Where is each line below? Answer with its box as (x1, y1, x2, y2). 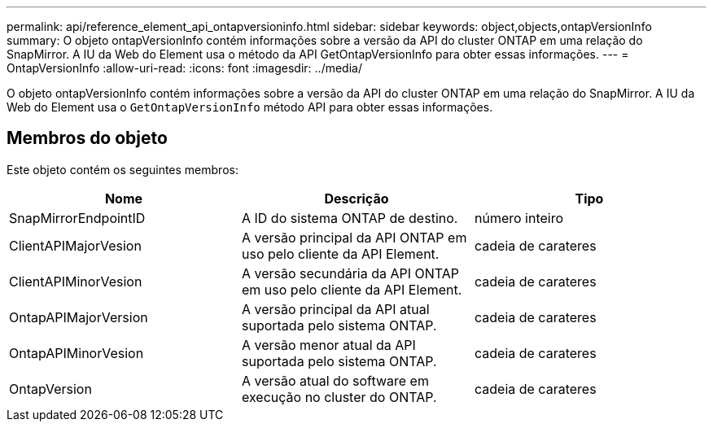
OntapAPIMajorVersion (9, 308, 148, 325)
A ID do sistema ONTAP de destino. (241, 209, 458, 226)
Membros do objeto (7, 128, 168, 149)
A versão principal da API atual (241, 300, 430, 317)
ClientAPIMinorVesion (9, 273, 142, 290)
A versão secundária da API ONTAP (241, 264, 460, 282)
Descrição (324, 190, 389, 207)
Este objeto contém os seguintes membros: (7, 162, 238, 177)
